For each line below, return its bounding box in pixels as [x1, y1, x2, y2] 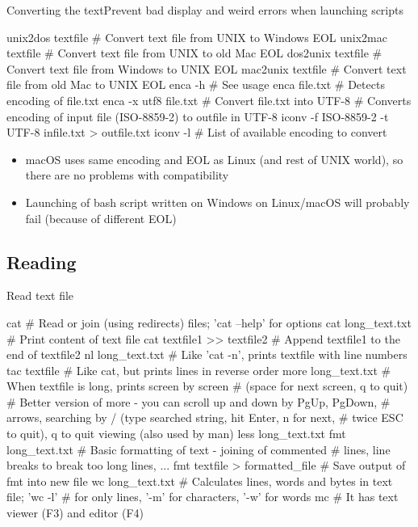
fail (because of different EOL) [25, 209, 177, 226]
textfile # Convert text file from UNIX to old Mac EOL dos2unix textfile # [6, 44, 382, 61]
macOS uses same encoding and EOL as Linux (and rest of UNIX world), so [25, 150, 403, 167]
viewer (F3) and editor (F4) [6, 504, 144, 521]
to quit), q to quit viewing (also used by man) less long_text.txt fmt [6, 425, 346, 442]
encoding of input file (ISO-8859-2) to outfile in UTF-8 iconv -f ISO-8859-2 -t [6, 108, 389, 124]
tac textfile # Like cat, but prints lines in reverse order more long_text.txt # [6, 361, 391, 378]
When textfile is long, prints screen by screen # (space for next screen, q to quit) [6, 377, 408, 394]
